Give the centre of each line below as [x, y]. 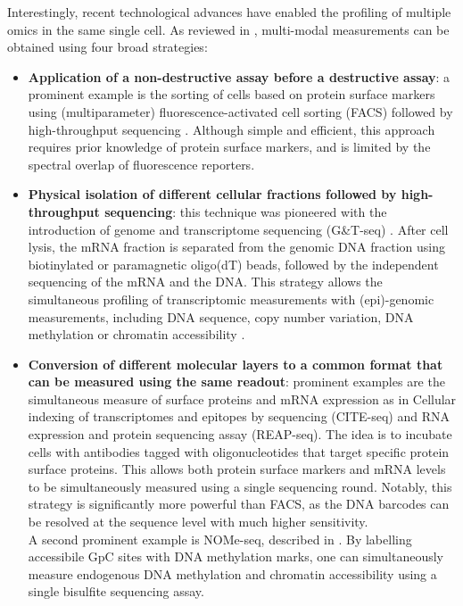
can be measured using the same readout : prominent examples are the [236, 382]
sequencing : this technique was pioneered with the [246, 211]
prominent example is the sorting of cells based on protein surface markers [231, 94]
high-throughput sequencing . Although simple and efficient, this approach [231, 129]
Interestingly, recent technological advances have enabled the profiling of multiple [229, 12]
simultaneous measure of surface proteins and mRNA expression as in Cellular [242, 398]
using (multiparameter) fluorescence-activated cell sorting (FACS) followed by [240, 111]
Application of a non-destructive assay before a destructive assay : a [239, 76]
